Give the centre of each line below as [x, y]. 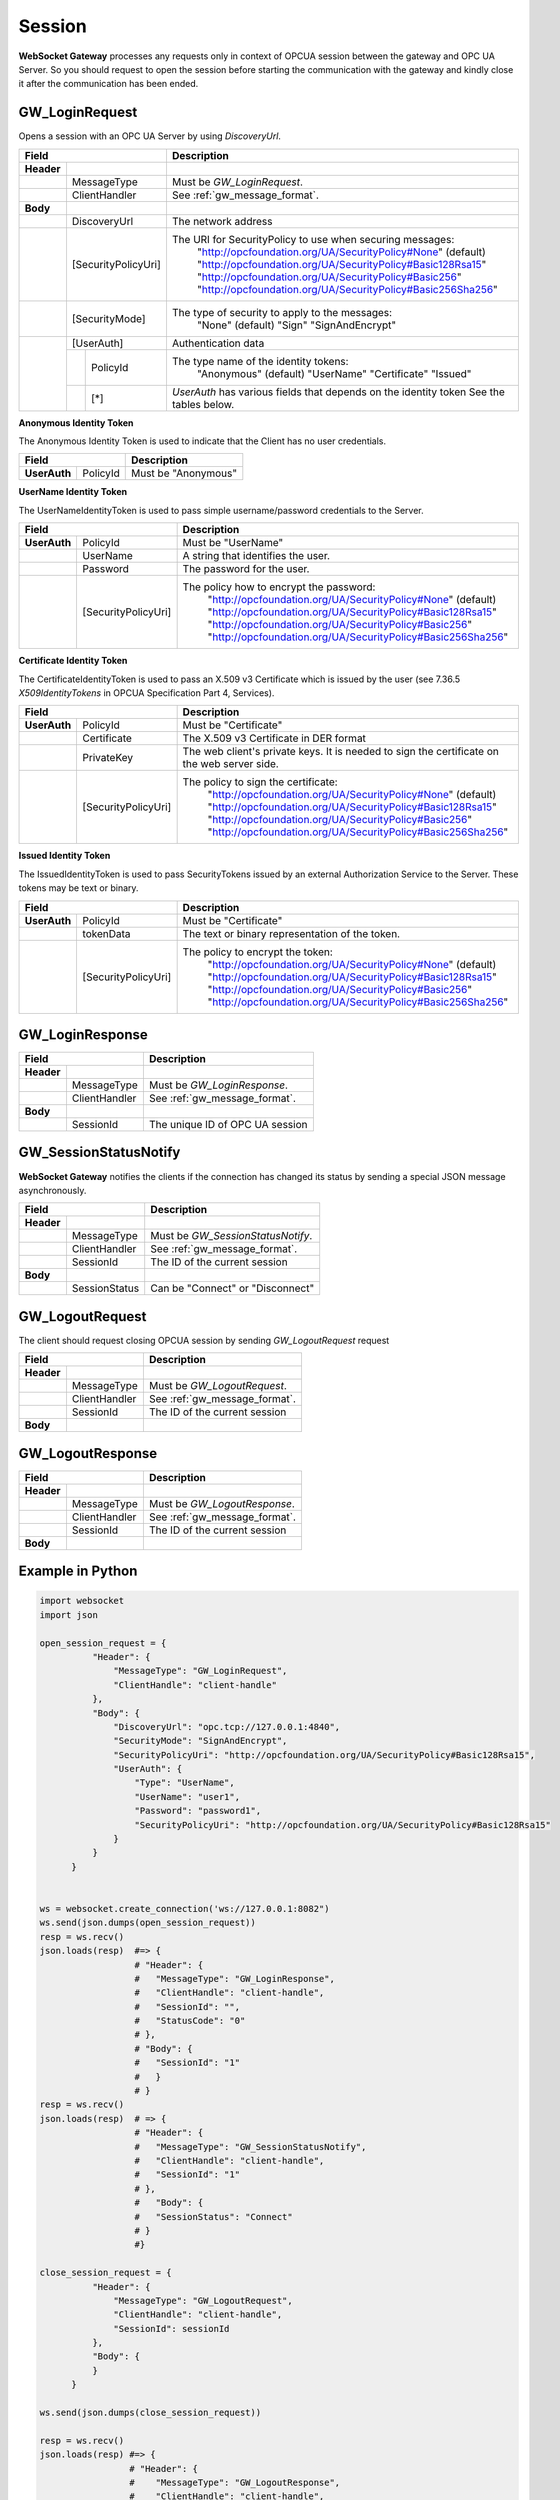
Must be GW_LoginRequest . [237, 182]
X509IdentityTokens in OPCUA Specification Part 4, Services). [146, 692]
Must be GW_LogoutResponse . [221, 1503]
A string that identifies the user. [256, 556]
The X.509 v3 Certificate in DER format [274, 738]
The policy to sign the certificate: [260, 782]
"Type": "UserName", [184, 1783]
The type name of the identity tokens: [260, 361]
